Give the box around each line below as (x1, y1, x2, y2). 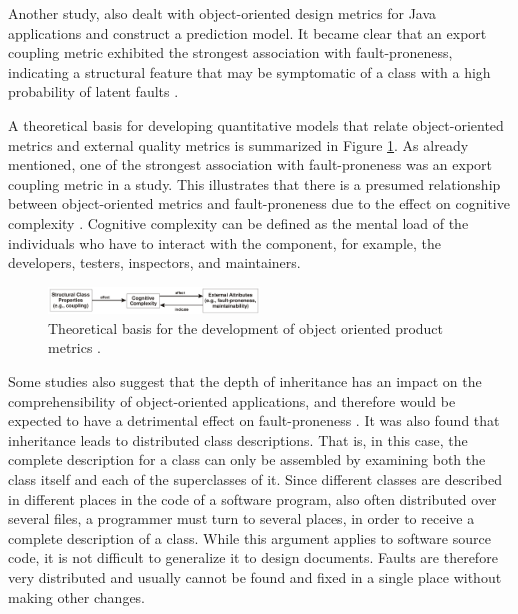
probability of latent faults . (8, 81, 179, 102)
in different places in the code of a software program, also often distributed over (8, 488, 497, 509)
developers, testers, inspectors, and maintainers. (8, 252, 301, 273)
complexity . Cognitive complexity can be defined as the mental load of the (8, 212, 469, 233)
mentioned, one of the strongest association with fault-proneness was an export (8, 154, 493, 175)
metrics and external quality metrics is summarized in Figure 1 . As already (8, 134, 469, 155)
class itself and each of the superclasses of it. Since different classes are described (8, 469, 503, 489)
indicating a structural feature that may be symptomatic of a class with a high (8, 61, 491, 82)
